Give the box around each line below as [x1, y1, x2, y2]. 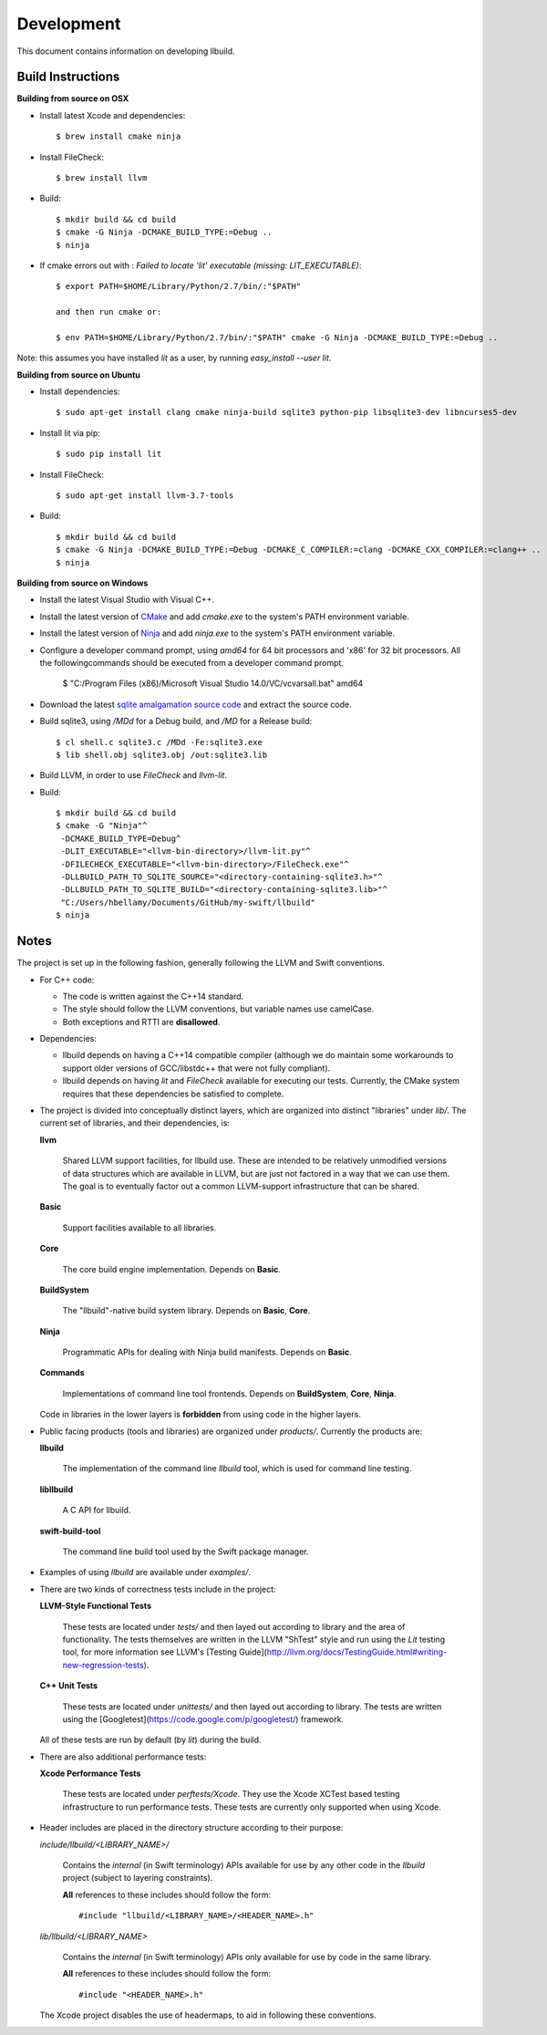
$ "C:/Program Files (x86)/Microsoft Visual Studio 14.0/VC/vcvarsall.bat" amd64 [62, 678, 364, 689]
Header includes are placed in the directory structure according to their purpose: [39, 1822, 344, 1833]
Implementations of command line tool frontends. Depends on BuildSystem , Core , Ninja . [62, 1387, 397, 1399]
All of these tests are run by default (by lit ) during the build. [39, 1734, 262, 1746]
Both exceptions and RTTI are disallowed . [62, 1016, 221, 1027]
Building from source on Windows [16, 577, 149, 588]
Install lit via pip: [39, 427, 100, 438]
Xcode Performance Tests [39, 1768, 141, 1779]
